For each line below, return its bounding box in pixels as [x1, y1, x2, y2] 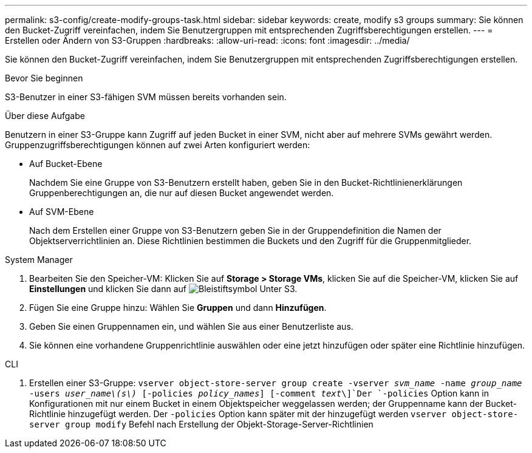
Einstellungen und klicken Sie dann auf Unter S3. [29, 284, 298, 294]
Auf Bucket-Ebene [29, 158, 103, 169]
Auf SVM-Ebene [29, 206, 94, 217]
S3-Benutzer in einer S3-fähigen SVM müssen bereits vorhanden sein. [5, 92, 287, 102]
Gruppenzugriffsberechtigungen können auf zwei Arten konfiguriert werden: [5, 140, 310, 150]
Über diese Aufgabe [5, 111, 85, 121]
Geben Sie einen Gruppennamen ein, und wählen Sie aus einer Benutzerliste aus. [29, 321, 353, 332]
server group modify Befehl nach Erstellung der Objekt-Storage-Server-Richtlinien [29, 419, 373, 429]
